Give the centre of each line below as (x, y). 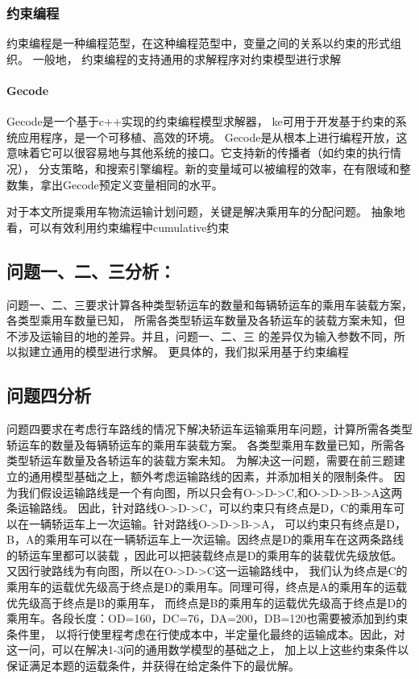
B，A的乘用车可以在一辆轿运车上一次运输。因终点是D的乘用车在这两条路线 (205, 539)
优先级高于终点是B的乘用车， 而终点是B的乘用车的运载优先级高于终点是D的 (207, 602)
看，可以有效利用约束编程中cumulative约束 (118, 227)
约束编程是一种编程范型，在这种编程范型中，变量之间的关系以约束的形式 (198, 43)
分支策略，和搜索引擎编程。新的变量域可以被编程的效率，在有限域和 (219, 168)
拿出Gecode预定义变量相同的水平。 (131, 184)
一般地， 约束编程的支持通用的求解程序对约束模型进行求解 (187, 58)
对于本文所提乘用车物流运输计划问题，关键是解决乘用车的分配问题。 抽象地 (206, 211)
